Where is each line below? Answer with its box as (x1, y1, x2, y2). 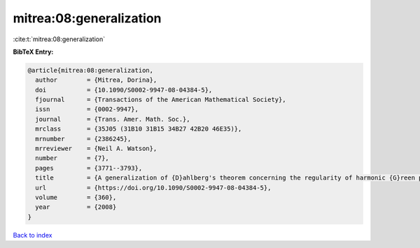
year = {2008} (35, 203, 117, 211)
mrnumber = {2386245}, (35, 135, 132, 143)
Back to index (13, 231, 52, 239)
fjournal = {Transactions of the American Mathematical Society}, (35, 96, 286, 104)
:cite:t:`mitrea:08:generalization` (13, 35, 106, 43)
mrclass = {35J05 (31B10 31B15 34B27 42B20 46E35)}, (35, 125, 242, 133)
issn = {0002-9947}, (35, 105, 139, 113)
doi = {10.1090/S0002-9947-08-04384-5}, (35, 86, 213, 94)
